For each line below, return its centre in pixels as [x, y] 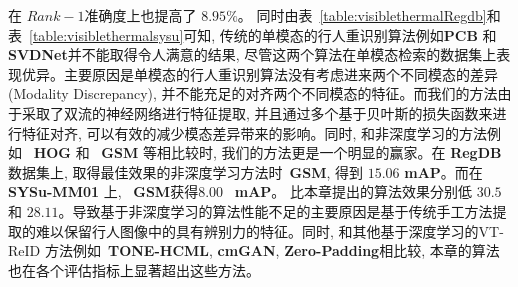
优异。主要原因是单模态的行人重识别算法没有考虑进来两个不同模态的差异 [259, 73]
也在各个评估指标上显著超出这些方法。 [134, 269]
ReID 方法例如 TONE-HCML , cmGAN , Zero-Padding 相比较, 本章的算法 [254, 250]
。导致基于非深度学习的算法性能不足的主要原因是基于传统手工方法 [275, 210]
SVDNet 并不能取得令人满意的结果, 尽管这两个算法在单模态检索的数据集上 [252, 54]
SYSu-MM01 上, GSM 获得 [103, 191]
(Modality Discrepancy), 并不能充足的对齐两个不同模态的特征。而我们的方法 [253, 93]
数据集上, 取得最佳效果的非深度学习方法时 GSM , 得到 [186, 171]
